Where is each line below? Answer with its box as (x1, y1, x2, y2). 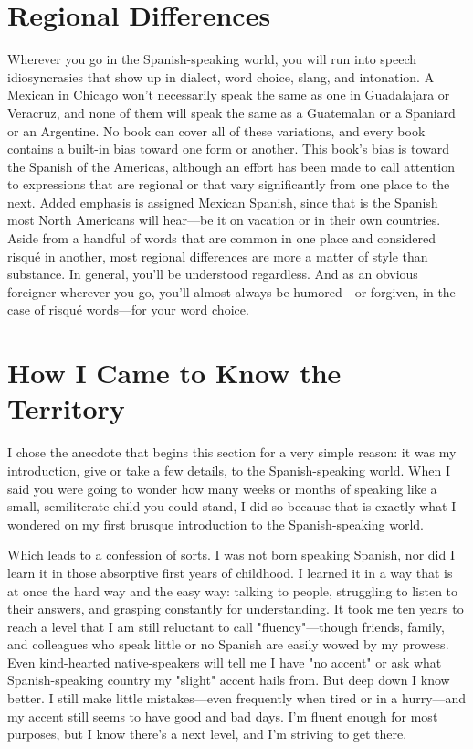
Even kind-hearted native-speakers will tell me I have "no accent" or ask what (7, 652, 442, 671)
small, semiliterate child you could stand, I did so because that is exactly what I (7, 497, 457, 516)
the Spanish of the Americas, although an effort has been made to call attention (7, 156, 455, 176)
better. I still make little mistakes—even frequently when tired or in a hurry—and (7, 689, 467, 708)
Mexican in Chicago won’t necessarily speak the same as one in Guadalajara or (7, 85, 450, 104)
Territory (7, 390, 125, 427)
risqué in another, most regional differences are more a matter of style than (7, 246, 428, 265)
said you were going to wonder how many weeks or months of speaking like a (7, 478, 437, 498)
